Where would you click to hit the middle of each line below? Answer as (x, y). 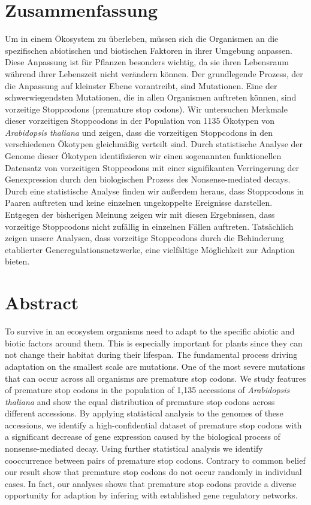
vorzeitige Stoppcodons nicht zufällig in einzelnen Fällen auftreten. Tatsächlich (149, 226)
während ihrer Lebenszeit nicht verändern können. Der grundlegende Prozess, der (154, 73)
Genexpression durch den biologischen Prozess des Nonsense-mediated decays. (148, 179)
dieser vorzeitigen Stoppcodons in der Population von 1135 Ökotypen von (140, 121)
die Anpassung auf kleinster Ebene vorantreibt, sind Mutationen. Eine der (141, 85)
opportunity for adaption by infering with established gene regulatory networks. (151, 495)
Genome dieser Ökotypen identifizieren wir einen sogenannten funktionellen (143, 156)
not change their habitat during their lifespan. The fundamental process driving (151, 355)
